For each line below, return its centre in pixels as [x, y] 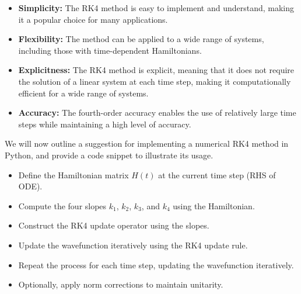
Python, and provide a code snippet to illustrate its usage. [109, 155]
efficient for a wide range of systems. [83, 93]
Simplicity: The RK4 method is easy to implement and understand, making [156, 8]
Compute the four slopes [62, 205]
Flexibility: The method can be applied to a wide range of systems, [141, 39]
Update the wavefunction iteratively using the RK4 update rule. [133, 245]
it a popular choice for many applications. [93, 19]
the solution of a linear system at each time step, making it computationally [155, 81]
